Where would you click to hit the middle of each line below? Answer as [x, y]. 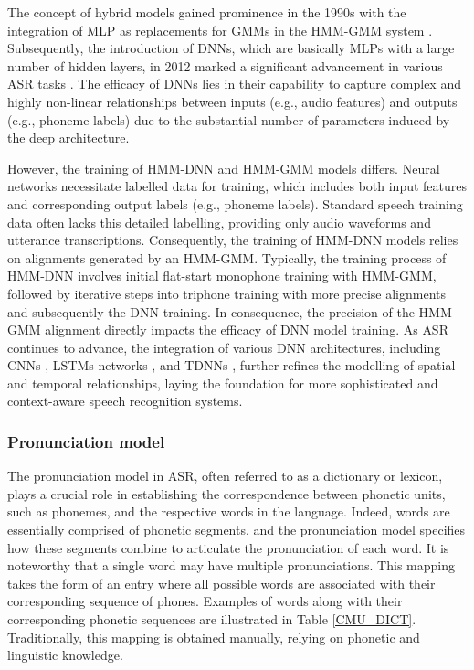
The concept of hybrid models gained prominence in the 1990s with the [207, 12]
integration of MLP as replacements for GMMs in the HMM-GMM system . [220, 30]
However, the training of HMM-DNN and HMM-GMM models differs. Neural [224, 168]
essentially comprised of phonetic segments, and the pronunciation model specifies [237, 530]
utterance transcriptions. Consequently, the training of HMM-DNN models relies [233, 240]
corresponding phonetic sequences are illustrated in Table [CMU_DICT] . [212, 619]
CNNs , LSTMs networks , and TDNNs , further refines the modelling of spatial [232, 365]
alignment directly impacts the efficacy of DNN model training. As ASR [247, 330]
